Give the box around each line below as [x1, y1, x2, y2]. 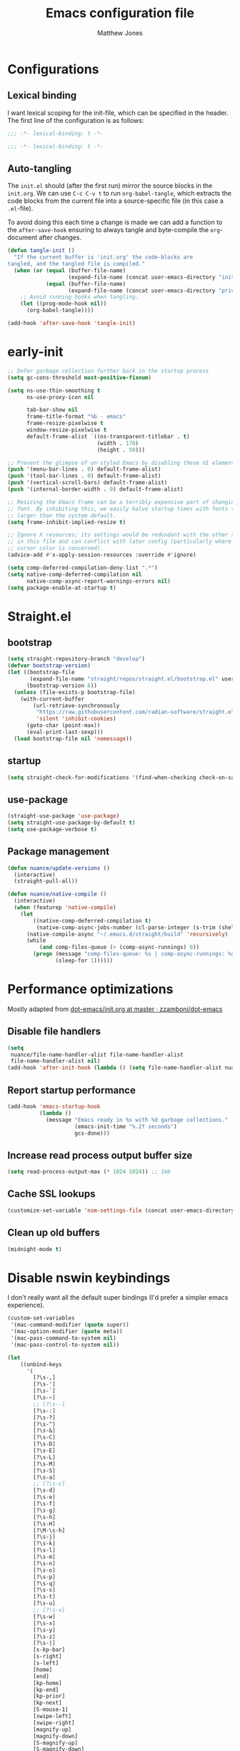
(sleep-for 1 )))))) [55, 957, 114, 965]
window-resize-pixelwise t [26, 426, 107, 433]
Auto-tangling [7, 162, 71, 174]
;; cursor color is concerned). [7, 545, 104, 552]
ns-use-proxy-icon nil [26, 393, 94, 401]
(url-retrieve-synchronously [33, 702, 120, 709]
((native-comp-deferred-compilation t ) [33, 917, 152, 924]
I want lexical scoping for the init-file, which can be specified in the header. [7, 109, 229, 117]
